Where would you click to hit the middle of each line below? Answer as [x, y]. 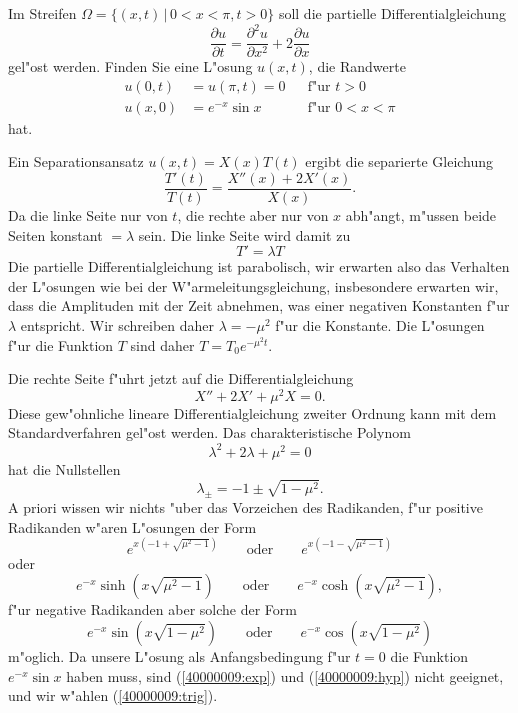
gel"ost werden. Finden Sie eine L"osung [130, 66]
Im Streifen [42, 13]
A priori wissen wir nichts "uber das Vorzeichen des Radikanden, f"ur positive [245, 507]
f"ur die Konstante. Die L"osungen [380, 325]
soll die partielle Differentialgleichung [392, 13]
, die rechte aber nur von [253, 215]
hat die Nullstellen [64, 468]
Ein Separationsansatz [76, 161]
